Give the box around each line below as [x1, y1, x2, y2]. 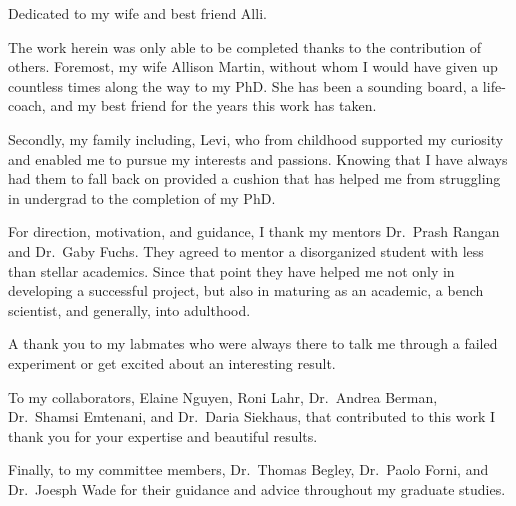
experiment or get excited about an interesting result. [8, 352, 336, 373]
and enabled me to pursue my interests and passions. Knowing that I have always [8, 148, 508, 169]
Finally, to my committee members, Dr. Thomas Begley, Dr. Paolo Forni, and [8, 459, 489, 480]
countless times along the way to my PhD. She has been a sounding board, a [8, 75, 479, 96]
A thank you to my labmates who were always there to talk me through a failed [8, 333, 498, 354]
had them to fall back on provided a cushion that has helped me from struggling [8, 168, 501, 189]
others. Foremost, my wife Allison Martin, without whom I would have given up [8, 56, 498, 77]
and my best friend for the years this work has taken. [50, 95, 377, 116]
